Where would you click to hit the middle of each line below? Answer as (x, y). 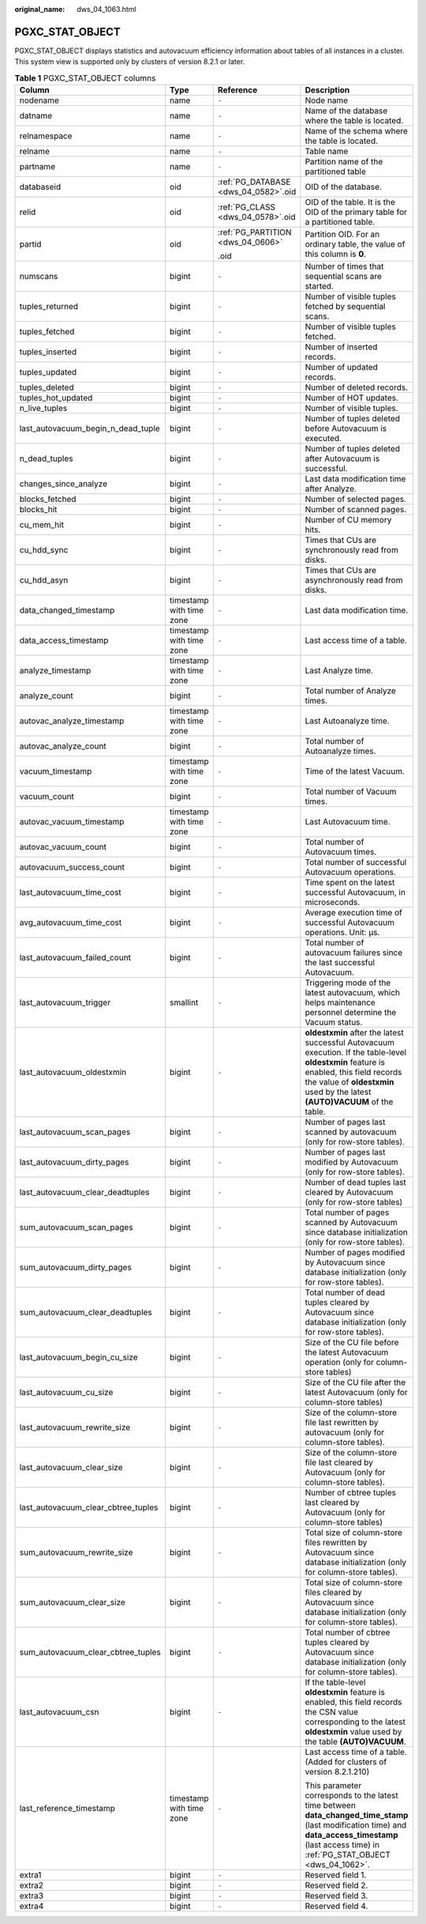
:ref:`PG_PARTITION (254, 232)
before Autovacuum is (346, 428)
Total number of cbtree (348, 1632)
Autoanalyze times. (340, 751)
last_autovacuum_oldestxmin (73, 1073)
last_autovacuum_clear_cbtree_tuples (89, 1507)
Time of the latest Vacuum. (355, 771)
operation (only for (340, 1362)
